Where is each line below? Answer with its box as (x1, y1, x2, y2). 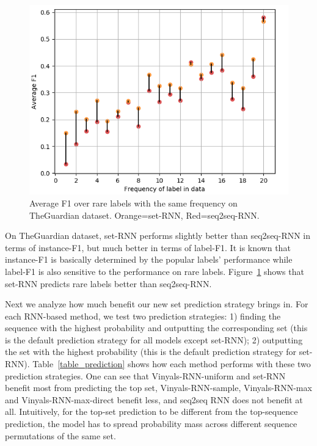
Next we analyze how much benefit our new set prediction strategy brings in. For (5, 298, 308, 310)
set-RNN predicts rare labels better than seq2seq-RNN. (5, 277, 212, 290)
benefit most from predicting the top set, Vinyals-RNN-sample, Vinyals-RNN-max (5, 381, 312, 394)
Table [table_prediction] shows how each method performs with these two (32, 357, 311, 370)
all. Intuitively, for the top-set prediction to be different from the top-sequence (5, 405, 298, 418)
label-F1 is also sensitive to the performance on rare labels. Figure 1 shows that (5, 265, 304, 277)
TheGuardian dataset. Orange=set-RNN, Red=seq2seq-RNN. (29, 208, 260, 221)
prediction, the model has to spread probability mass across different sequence (5, 417, 297, 430)
